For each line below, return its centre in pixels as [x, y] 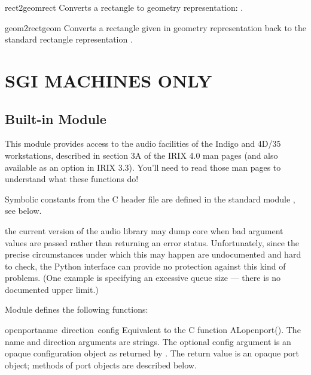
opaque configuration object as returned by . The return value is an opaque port [152, 353]
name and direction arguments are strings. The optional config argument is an [148, 341]
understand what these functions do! [72, 179]
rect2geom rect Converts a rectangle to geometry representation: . [124, 7]
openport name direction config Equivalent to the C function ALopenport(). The [153, 330]
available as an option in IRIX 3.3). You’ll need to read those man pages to [143, 167]
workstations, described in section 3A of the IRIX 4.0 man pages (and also [141, 155]
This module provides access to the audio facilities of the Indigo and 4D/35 [143, 143]
